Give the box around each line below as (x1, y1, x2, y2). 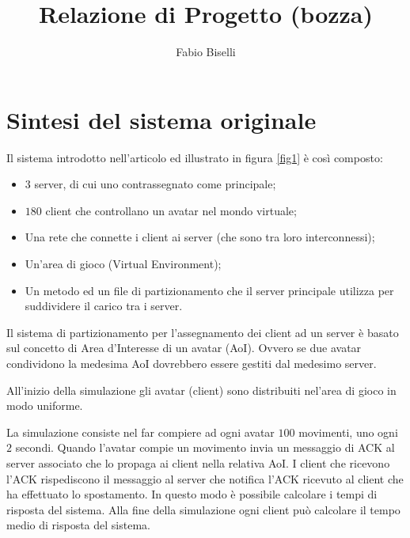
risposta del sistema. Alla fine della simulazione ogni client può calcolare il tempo (6, 501, 401, 517)
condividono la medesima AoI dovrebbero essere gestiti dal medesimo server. (6, 355, 377, 371)
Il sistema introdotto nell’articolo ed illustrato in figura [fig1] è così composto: (6, 149, 383, 165)
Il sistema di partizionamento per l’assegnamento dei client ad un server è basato (6, 324, 399, 340)
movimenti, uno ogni (298, 423, 398, 440)
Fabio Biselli (176, 44, 236, 60)
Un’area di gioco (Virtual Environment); (25, 256, 222, 272)
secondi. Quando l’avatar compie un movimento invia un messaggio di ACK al (15, 439, 395, 456)
